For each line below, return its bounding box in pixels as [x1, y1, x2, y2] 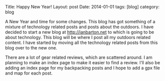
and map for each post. [5, 70, 53, 76]
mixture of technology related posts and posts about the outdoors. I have [5, 24, 154, 30]
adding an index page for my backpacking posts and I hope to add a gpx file [5, 65, 160, 71]
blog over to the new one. [5, 45, 58, 50]
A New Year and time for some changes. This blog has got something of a [5, 19, 156, 24]
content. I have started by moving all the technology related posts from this [5, 40, 158, 45]
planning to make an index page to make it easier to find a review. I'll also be [5, 60, 161, 65]
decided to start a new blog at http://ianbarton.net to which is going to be [5, 29, 155, 35]
